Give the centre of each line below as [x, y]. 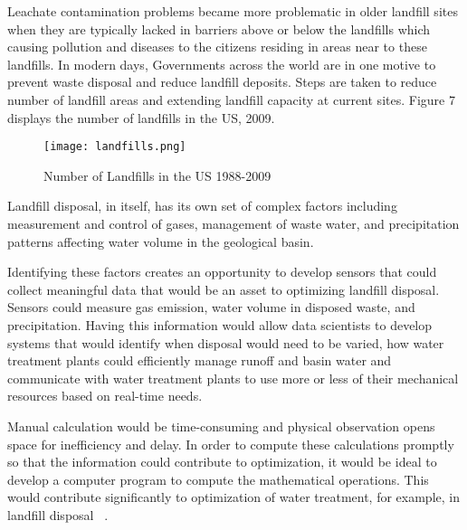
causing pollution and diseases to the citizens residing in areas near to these [217, 47]
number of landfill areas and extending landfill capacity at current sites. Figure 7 [231, 99]
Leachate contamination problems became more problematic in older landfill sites [233, 11]
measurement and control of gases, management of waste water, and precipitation [233, 223]
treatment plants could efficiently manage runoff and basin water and [200, 360]
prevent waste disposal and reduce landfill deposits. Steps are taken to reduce [222, 82]
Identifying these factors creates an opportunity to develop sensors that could [222, 272]
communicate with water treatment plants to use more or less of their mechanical [233, 378]
